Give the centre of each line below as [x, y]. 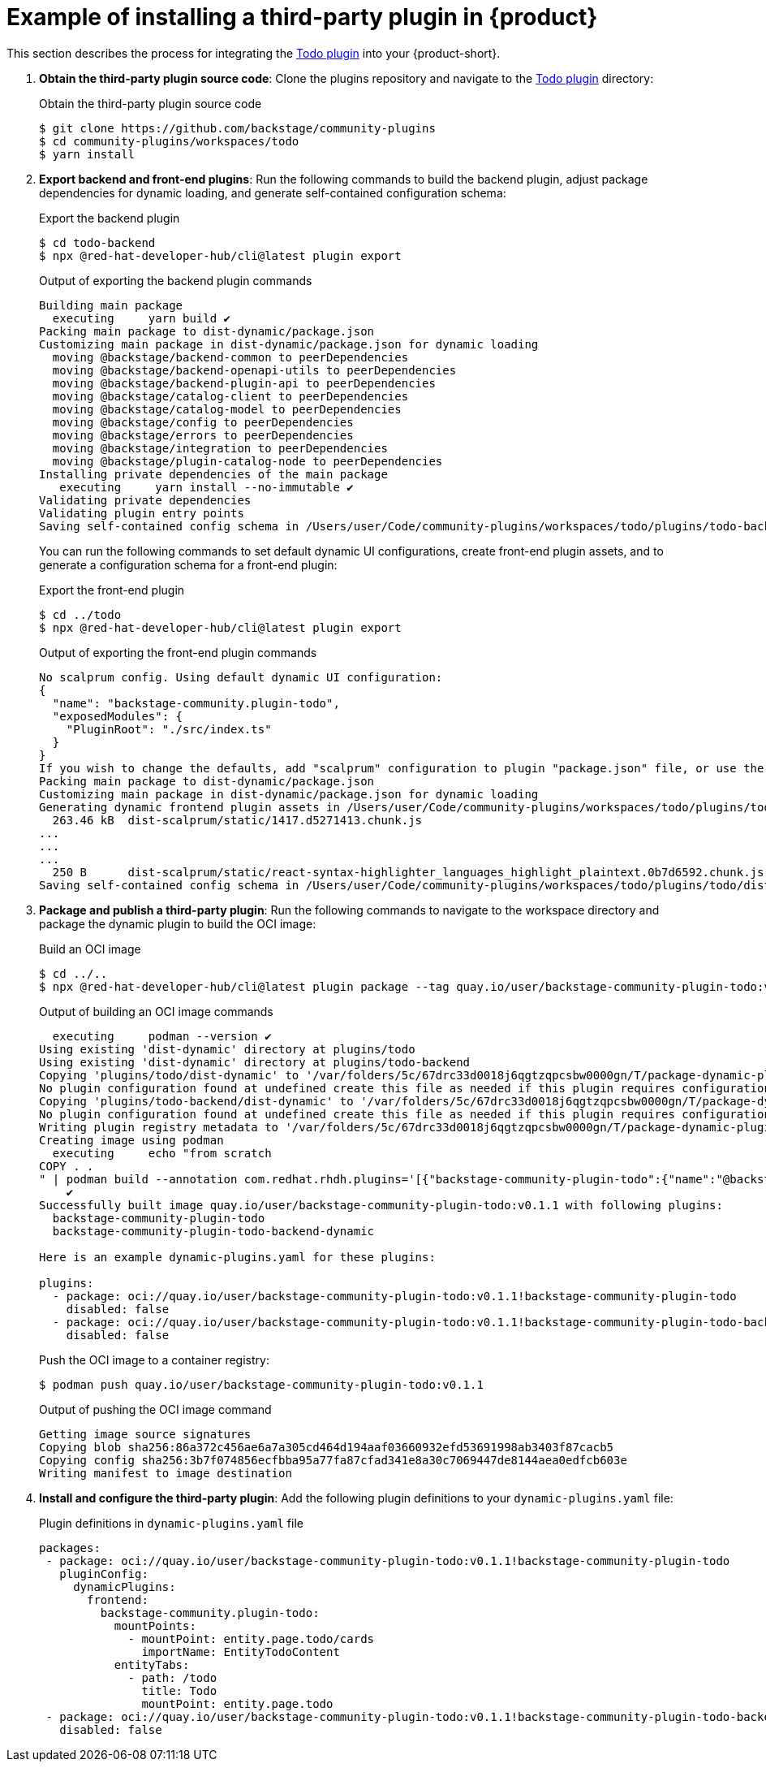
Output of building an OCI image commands [156, 1011]
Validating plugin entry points [142, 513]
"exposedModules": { [118, 716]
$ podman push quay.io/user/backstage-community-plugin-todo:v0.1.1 [261, 1384]
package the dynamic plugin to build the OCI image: [178, 923]
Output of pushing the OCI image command [155, 1409]
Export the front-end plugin [112, 590]
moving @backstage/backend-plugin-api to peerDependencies [244, 383]
